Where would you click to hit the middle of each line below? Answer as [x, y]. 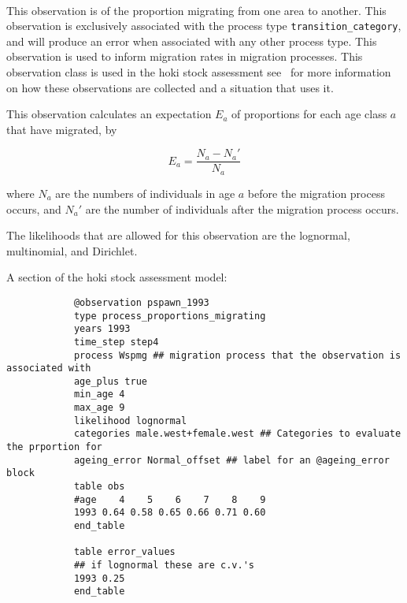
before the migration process [316, 193]
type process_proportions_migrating [170, 316]
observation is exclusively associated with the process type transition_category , [204, 26]
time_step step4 [116, 342]
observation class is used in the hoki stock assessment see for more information [199, 72]
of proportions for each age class [309, 114]
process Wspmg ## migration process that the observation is [237, 355]
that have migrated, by [62, 129]
